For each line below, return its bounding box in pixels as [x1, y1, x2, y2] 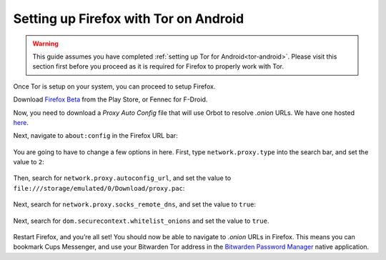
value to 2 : [13, 158, 44, 166]
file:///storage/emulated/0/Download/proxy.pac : [13, 184, 185, 192]
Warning [32, 39, 59, 48]
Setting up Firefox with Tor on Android [13, 11, 244, 26]
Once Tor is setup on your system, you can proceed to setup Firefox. [13, 82, 216, 91]
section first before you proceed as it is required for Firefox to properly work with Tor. [32, 62, 284, 71]
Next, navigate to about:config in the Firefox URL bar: [13, 131, 178, 140]
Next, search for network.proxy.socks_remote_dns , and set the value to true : [13, 200, 257, 209]
